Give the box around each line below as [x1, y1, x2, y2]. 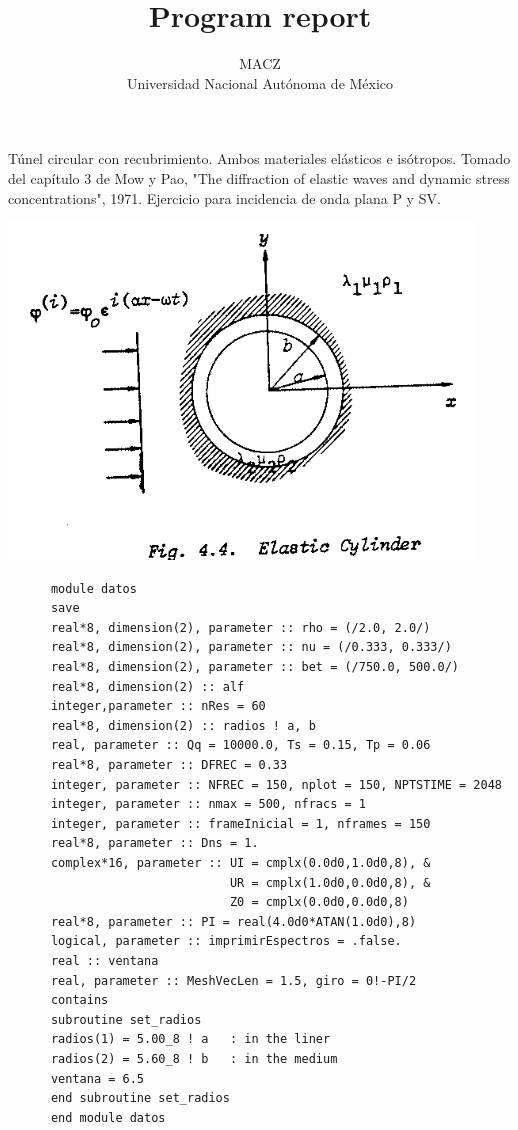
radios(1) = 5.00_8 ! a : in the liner [50, 1032, 331, 1047]
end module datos [50, 1110, 166, 1125]
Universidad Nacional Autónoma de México [126, 72, 394, 93]
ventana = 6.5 [50, 1071, 145, 1086]
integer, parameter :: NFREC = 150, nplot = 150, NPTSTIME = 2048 [50, 777, 502, 792]
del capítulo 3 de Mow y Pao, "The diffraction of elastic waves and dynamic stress [8, 167, 510, 188]
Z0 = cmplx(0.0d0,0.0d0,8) [229, 895, 409, 910]
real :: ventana [50, 953, 159, 968]
